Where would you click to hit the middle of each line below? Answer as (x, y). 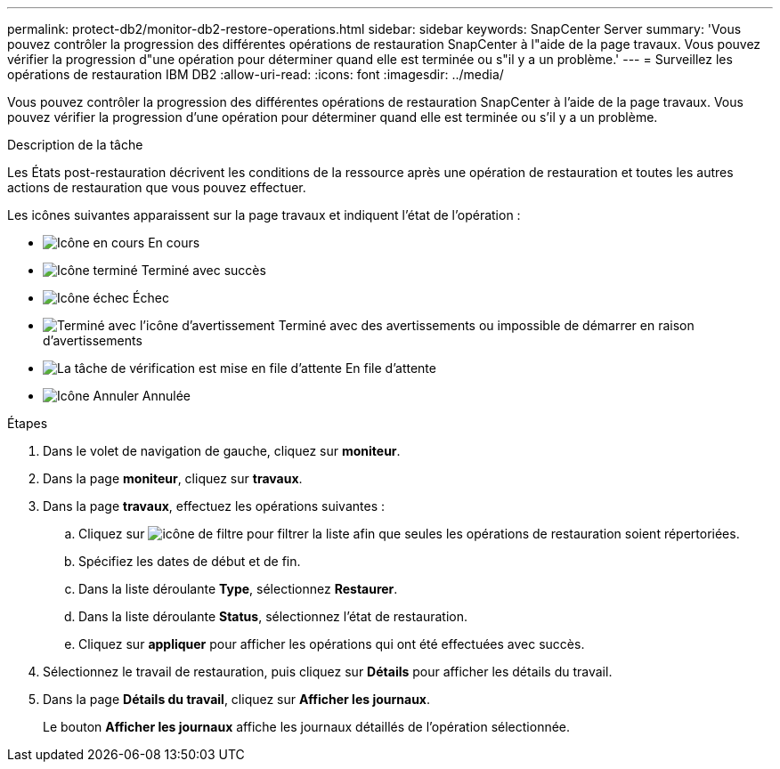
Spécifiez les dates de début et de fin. (190, 561)
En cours (174, 243)
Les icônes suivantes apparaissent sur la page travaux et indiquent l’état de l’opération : (264, 215)
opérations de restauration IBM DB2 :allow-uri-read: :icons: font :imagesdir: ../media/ (256, 74)
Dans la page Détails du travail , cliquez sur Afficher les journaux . (237, 699)
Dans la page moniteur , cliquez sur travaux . (173, 478)
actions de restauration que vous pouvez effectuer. (157, 187)
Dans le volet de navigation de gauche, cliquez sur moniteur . (222, 451)
